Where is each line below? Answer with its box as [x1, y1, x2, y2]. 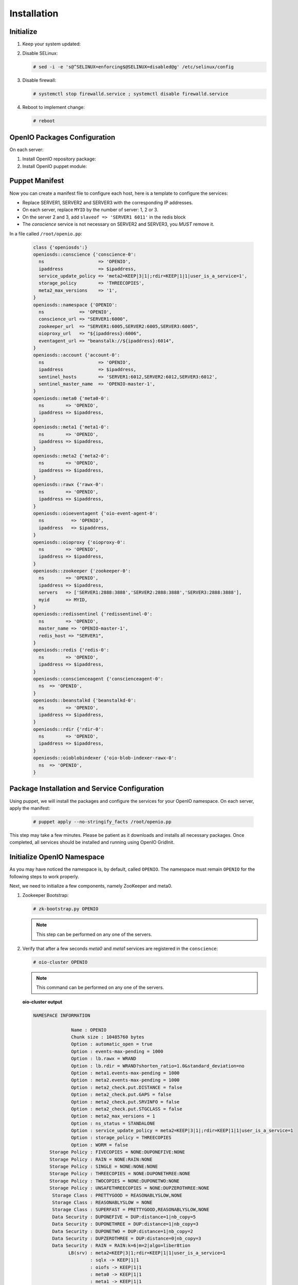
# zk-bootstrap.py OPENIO [33, 906, 99, 912]
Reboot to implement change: [22, 104, 85, 111]
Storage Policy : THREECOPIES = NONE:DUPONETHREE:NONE [49, 1171, 191, 1177]
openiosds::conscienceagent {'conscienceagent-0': [33, 676, 164, 682]
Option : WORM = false [71, 1142, 128, 1148]
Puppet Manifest [9, 176, 64, 185]
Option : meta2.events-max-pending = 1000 [71, 1077, 180, 1083]
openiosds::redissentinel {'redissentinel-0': [33, 611, 153, 617]
